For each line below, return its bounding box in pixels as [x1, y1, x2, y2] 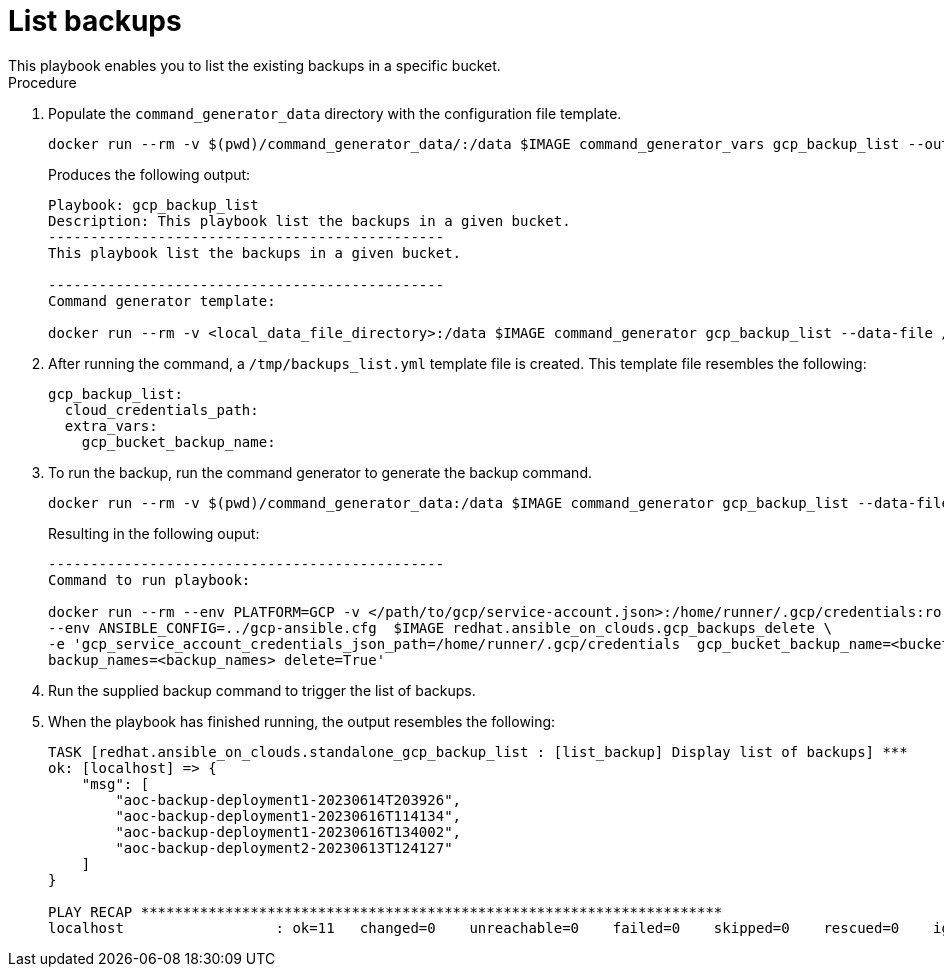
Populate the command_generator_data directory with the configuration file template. [48, 104, 622, 122]
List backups [8, 4, 182, 38]
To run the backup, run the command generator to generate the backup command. [48, 463, 592, 481]
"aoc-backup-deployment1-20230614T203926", [115, 791, 462, 808]
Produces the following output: [48, 165, 251, 183]
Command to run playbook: [48, 571, 251, 588]
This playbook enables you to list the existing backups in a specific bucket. [8, 56, 501, 74]
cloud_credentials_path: [64, 401, 259, 418]
